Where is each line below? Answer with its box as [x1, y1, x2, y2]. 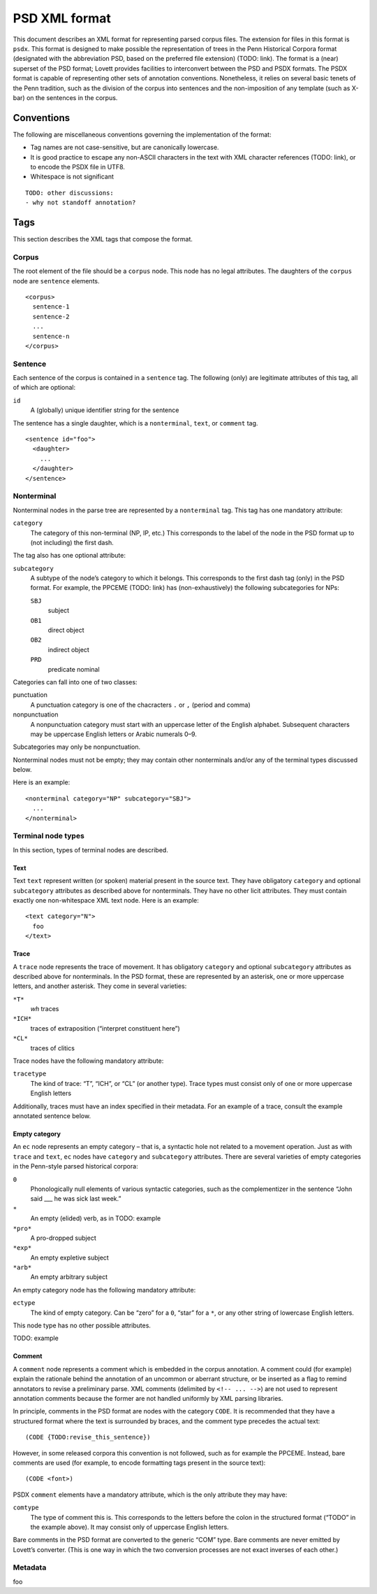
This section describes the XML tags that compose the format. [13, 235, 193, 244]
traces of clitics [30, 1043, 75, 1052]
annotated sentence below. [13, 1112, 91, 1120]
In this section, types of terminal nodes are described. [13, 845, 169, 854]
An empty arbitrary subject [30, 1273, 108, 1281]
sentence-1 [32, 303, 70, 311]
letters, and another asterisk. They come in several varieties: [13, 982, 187, 990]
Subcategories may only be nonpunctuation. [13, 742, 141, 752]
